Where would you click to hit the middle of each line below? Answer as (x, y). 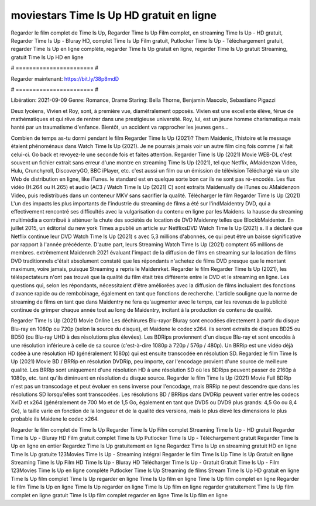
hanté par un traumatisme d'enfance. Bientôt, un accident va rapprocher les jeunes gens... (120, 127)
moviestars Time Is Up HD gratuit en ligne (114, 15)
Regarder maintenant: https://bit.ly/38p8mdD (65, 78)
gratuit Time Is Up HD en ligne (47, 57)
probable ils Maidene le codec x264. (55, 419)
